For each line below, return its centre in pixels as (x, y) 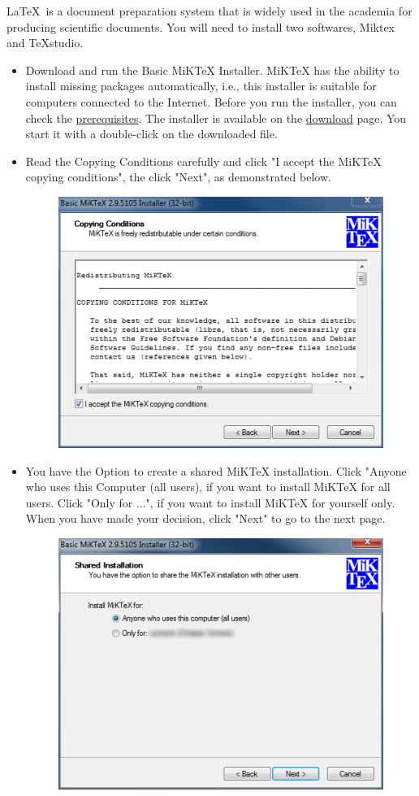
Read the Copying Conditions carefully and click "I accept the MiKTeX (203, 161)
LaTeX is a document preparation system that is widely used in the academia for (209, 11)
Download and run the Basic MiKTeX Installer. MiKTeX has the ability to (212, 70)
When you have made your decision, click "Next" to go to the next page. (205, 518)
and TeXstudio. (45, 43)
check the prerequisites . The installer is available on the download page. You (216, 117)
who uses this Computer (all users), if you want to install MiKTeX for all (208, 487)
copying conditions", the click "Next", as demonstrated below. (178, 177)
